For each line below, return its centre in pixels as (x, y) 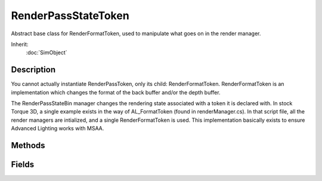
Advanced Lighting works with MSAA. (58, 128)
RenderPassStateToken (70, 16)
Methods (28, 145)
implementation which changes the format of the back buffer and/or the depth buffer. (116, 92)
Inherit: (20, 44)
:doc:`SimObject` (47, 53)
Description (33, 70)
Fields (23, 165)
